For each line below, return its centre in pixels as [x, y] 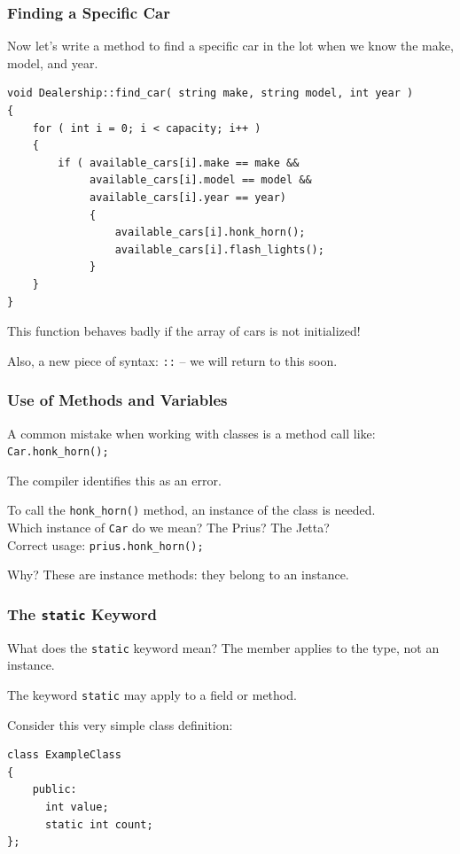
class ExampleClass [64, 755]
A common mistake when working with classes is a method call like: [191, 433]
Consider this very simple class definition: [120, 724]
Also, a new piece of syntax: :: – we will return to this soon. [172, 360]
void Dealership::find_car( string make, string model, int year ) [211, 93]
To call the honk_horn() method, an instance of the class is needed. [191, 510]
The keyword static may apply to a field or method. [152, 695]
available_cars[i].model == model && [201, 180]
